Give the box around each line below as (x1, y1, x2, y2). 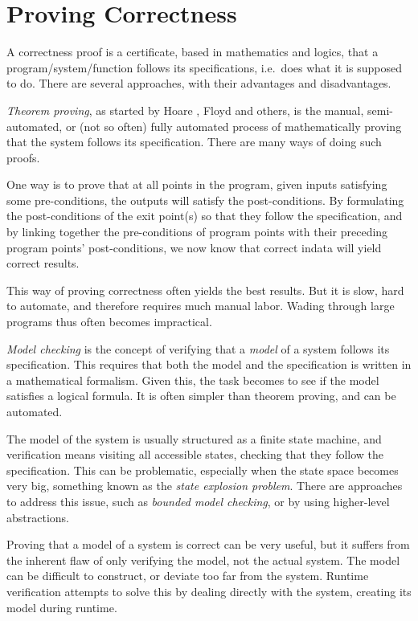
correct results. (6, 255, 80, 272)
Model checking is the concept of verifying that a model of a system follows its (6, 340, 390, 357)
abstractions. (6, 509, 69, 525)
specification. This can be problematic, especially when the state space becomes (6, 461, 399, 478)
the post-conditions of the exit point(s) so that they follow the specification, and (6, 207, 403, 224)
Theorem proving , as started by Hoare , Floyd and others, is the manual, (6, 101, 364, 118)
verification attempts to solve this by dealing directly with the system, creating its (6, 582, 412, 599)
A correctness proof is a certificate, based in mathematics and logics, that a (6, 43, 379, 60)
